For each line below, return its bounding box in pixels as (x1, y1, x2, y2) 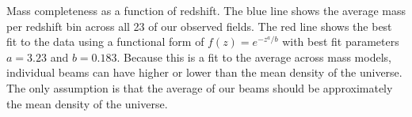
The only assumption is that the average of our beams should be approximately (6, 79, 393, 96)
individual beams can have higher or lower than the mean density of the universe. (6, 64, 402, 81)
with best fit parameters (282, 33, 399, 50)
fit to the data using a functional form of (6, 33, 204, 50)
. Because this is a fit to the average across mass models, (116, 48, 391, 65)
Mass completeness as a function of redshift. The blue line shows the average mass (6, 2, 406, 18)
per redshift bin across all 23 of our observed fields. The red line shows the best (6, 17, 392, 34)
